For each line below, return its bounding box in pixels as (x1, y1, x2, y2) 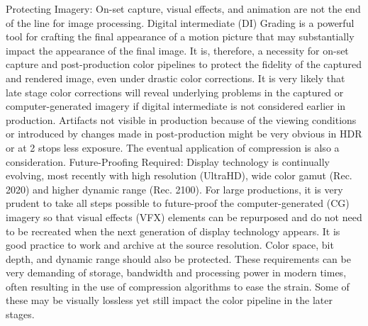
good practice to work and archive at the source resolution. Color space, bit (6, 237, 334, 252)
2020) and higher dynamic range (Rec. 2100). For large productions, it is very (6, 181, 343, 196)
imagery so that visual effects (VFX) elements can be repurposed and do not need (6, 209, 362, 224)
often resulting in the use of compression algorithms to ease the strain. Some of (6, 279, 350, 293)
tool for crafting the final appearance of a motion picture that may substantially (6, 29, 355, 44)
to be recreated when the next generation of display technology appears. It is (6, 223, 340, 238)
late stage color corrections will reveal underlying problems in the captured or (6, 84, 344, 99)
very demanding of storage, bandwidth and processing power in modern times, (6, 265, 347, 280)
